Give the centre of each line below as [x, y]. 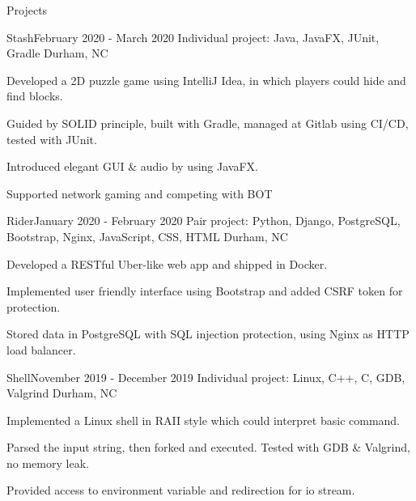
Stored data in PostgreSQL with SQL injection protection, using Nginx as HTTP [208, 334]
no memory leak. [48, 463]
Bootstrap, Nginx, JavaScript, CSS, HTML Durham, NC [147, 236]
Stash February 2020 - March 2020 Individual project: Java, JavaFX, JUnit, [193, 37]
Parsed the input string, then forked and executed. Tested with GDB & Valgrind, [208, 447]
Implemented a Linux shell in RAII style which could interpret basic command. [204, 420]
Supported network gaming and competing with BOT [140, 193]
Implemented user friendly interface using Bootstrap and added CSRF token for [205, 291]
